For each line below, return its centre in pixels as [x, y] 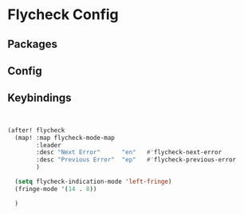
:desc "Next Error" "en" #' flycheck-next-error [129, 153]
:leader [49, 145]
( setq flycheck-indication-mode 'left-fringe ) [93, 182]
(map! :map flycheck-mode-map [65, 138]
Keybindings [40, 98]
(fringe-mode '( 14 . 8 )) [56, 189]
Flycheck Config [63, 15]
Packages [32, 44]
